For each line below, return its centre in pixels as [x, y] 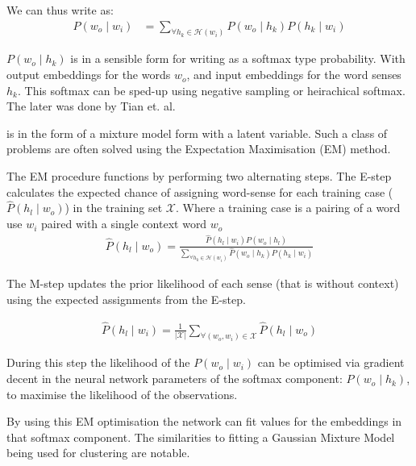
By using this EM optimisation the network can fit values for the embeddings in [204, 421]
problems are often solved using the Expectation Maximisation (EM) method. [199, 149]
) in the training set [114, 208]
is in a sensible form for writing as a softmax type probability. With [238, 58]
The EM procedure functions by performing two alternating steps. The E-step [199, 176]
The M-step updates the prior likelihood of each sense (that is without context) [203, 283]
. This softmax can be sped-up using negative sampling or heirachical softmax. [211, 90]
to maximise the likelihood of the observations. [122, 394]
